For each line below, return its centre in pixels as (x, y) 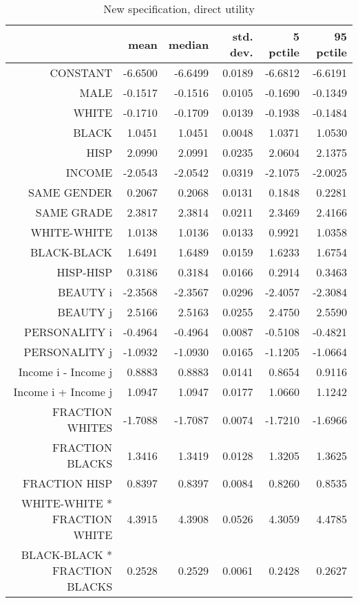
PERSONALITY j (68, 352)
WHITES (90, 427)
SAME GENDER (70, 192)
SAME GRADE (74, 212)
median (189, 44)
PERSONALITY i (69, 332)
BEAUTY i (85, 292)
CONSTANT (81, 73)
